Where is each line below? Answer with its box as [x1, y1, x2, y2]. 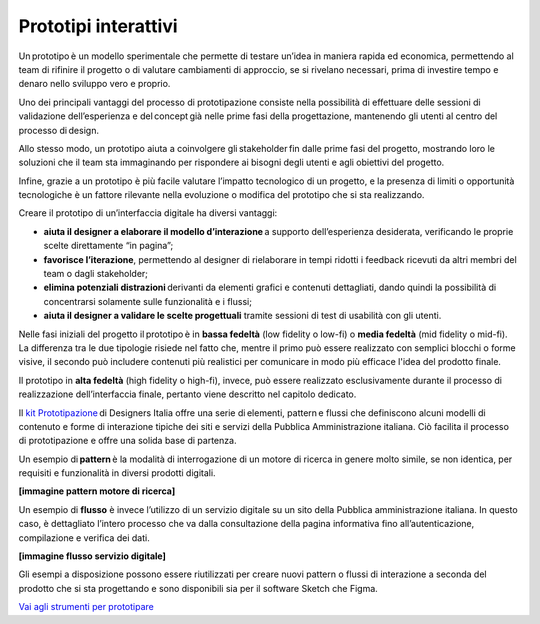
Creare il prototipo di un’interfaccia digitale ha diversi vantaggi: [18, 207, 278, 219]
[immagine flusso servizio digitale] [18, 550, 167, 562]
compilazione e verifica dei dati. [18, 531, 150, 544]
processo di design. [18, 124, 100, 136]
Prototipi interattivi [18, 15, 179, 37]
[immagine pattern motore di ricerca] [18, 485, 176, 497]
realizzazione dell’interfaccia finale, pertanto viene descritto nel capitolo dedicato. [18, 388, 357, 400]
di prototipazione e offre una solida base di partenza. [18, 435, 237, 447]
